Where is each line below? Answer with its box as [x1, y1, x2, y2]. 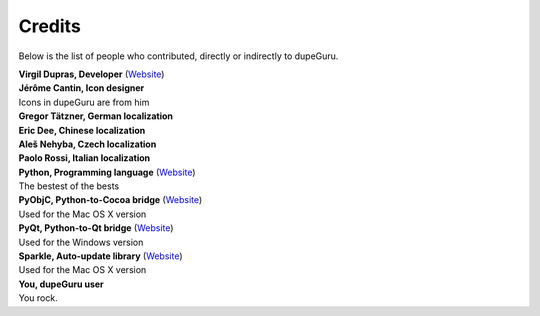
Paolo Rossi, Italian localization [18, 152, 150, 164]
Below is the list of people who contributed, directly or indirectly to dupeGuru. [18, 50, 339, 62]
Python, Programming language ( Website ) [18, 166, 196, 178]
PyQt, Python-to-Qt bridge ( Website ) [18, 222, 174, 234]
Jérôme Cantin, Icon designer [18, 82, 145, 94]
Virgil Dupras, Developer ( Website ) [18, 68, 165, 80]
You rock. [18, 292, 59, 304]
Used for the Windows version [18, 236, 144, 248]
